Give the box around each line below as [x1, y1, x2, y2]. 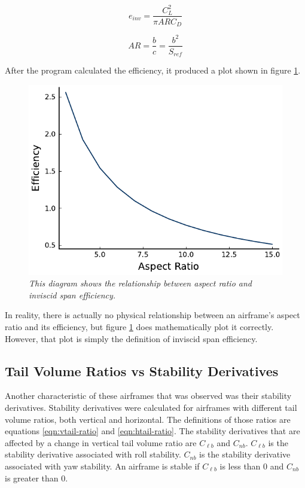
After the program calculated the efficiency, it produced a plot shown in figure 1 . [5, 64, 301, 77]
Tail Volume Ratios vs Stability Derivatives [5, 361, 279, 380]
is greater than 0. [5, 471, 68, 484]
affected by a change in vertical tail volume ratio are [5, 436, 197, 449]
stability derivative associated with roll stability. [5, 448, 181, 460]
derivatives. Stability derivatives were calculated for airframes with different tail [5, 401, 297, 413]
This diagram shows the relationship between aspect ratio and [29, 277, 252, 289]
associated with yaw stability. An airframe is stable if [5, 459, 200, 472]
